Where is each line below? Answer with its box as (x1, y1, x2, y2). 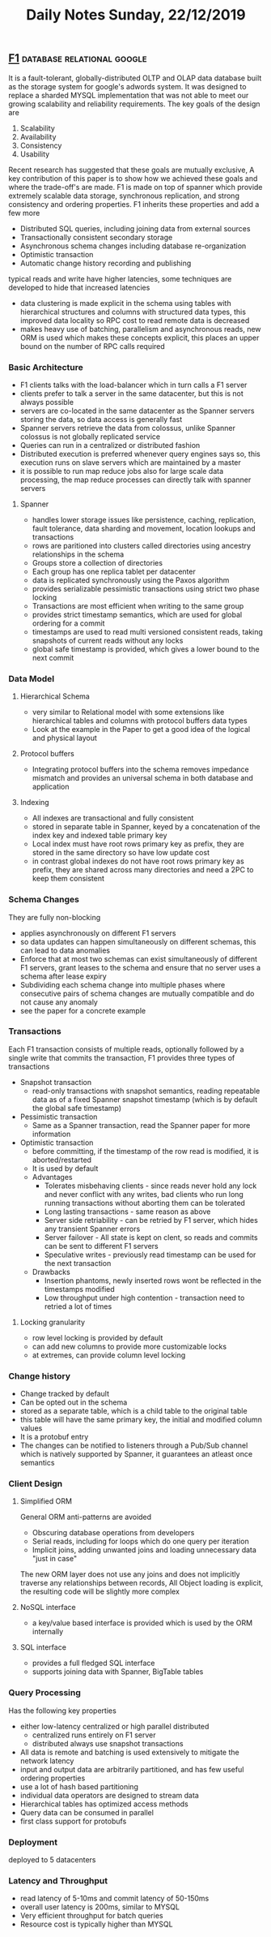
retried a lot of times (44, 1301, 112, 1311)
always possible (19, 397, 74, 407)
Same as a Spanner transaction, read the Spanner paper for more (32, 1120, 251, 1130)
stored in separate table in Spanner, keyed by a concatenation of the (32, 822, 260, 832)
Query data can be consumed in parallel (19, 1807, 154, 1817)
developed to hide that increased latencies (8, 282, 150, 292)
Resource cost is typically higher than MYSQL (19, 1919, 173, 1929)
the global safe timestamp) (32, 1103, 122, 1113)
